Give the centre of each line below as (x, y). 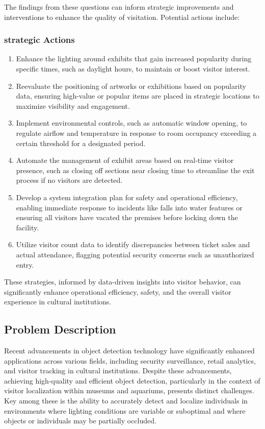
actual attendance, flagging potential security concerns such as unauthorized (135, 254)
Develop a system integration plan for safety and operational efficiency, (127, 197)
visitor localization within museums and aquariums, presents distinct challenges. (129, 390)
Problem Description (60, 329)
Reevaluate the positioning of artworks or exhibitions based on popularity (131, 86)
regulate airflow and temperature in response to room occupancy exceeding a (136, 133)
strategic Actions (39, 40)
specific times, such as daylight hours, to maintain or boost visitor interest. (133, 68)
